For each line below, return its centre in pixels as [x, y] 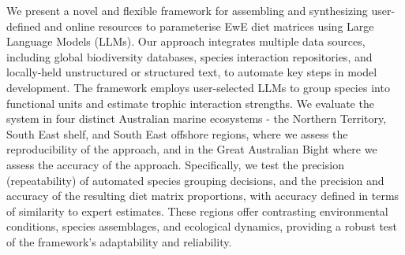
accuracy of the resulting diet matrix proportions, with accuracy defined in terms [203, 196]
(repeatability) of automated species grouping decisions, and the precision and [195, 180]
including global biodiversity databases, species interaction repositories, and [189, 56]
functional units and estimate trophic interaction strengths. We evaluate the [190, 103]
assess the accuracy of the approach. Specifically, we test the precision [175, 164]
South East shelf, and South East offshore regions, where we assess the [177, 133]
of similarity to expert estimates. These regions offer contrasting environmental [197, 211]
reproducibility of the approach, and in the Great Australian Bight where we [192, 149]
